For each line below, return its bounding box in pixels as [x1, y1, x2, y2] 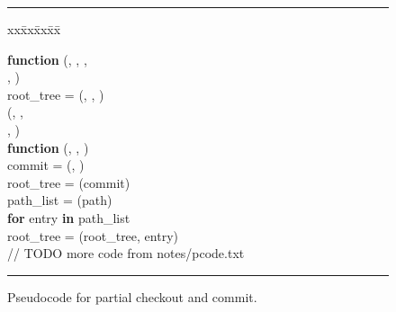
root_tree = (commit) [7, 173, 130, 192]
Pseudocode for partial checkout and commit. [7, 287, 257, 306]
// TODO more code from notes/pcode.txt [7, 244, 245, 263]
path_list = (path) [7, 191, 112, 209]
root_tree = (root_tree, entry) [7, 226, 178, 245]
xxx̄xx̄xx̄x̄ [7, 20, 61, 38]
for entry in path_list [7, 208, 130, 227]
